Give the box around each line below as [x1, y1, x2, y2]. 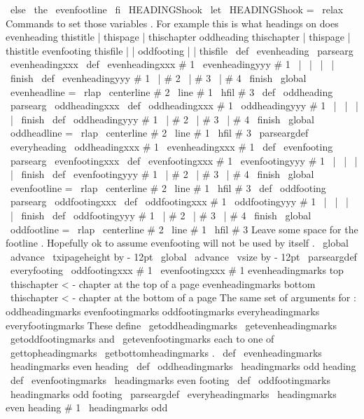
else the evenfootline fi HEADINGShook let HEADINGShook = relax [10, 2, 344, 16]
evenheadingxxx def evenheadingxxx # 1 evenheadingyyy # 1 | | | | [10, 57, 335, 71]
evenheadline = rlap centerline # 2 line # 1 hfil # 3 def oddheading [10, 84, 333, 99]
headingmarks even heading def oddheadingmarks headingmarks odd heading [10, 359, 356, 373]
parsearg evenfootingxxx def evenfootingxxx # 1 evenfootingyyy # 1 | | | [10, 153, 358, 167]
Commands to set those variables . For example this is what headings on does [6, 15, 339, 30]
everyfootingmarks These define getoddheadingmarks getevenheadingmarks [6, 317, 337, 332]
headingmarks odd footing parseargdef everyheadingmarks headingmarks [10, 386, 337, 401]
